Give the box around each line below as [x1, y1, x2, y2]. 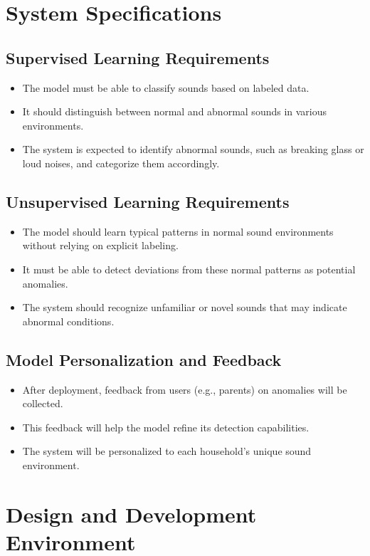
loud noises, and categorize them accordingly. [22, 155, 220, 170]
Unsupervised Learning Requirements [6, 190, 290, 212]
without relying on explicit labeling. [22, 238, 179, 253]
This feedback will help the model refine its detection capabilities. [22, 419, 310, 434]
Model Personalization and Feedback [6, 348, 282, 370]
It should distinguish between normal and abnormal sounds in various [22, 104, 327, 119]
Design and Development [6, 499, 257, 528]
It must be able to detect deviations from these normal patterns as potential [22, 261, 356, 276]
